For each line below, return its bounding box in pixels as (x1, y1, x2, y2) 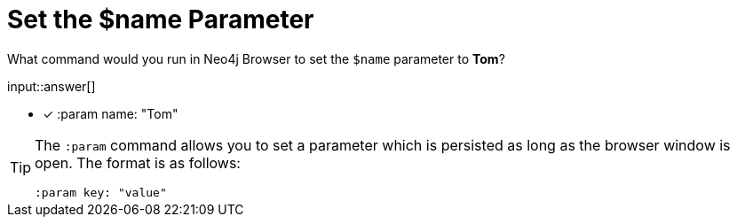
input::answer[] (7, 78, 96, 94)
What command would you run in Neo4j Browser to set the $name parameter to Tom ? (7, 50, 505, 66)
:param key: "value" (35, 185, 167, 199)
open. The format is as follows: (35, 153, 241, 172)
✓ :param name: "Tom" (43, 105, 178, 121)
